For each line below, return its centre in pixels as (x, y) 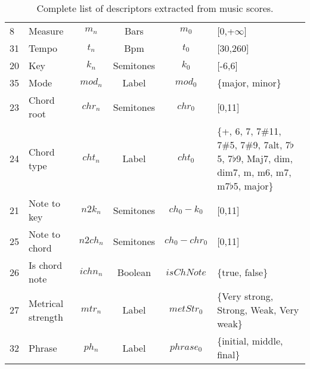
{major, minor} (249, 83)
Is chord (46, 265)
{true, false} (243, 272)
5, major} (253, 186)
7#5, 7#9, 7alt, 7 (254, 145)
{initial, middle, (250, 341)
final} (229, 354)
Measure (46, 31)
